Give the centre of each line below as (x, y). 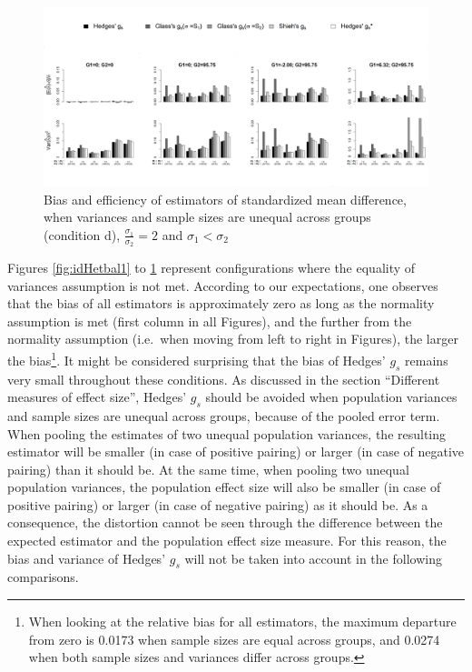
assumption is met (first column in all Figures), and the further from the (210, 321)
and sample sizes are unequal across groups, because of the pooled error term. (224, 415)
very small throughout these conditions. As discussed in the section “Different (224, 379)
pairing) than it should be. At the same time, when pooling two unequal (208, 469)
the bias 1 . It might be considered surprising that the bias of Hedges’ (197, 359)
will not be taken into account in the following (313, 558)
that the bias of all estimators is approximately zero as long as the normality (221, 303)
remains (427, 360)
